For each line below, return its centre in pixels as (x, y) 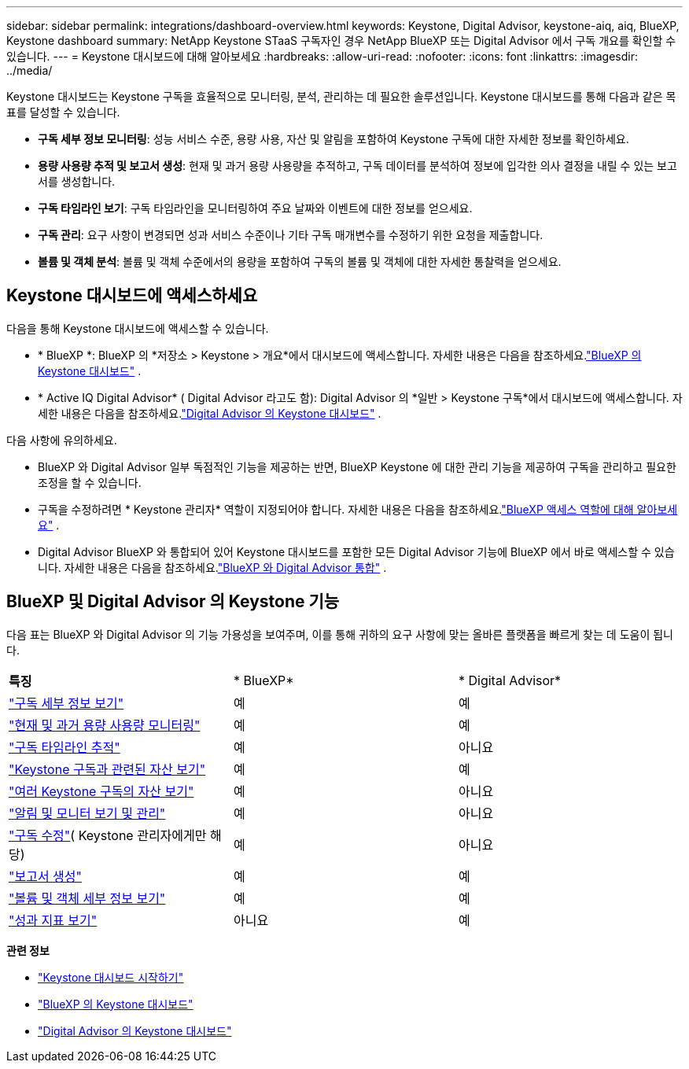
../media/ (29, 70)
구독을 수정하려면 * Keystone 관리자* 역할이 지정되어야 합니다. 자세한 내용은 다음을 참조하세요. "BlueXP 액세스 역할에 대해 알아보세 (358, 509)
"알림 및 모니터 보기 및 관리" (87, 813)
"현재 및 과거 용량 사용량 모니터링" (105, 725)
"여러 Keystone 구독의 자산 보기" (101, 791)
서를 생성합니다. (77, 181)
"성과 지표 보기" (53, 920)
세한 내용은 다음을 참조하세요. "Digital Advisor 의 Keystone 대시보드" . (210, 413)
